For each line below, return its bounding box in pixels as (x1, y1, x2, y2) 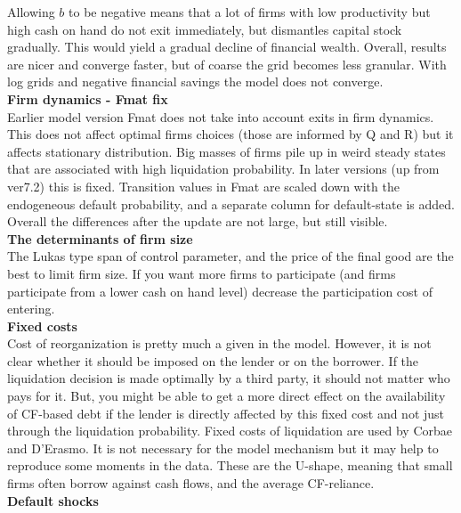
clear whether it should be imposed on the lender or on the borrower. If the (7, 351, 419, 370)
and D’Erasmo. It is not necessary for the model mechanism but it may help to (7, 438, 439, 457)
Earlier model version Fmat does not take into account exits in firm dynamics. (7, 107, 434, 126)
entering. (7, 299, 55, 318)
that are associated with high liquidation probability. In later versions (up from (7, 159, 440, 178)
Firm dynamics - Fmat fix (7, 89, 168, 108)
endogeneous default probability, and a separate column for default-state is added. (7, 194, 455, 213)
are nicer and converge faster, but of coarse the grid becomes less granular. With (7, 54, 447, 73)
